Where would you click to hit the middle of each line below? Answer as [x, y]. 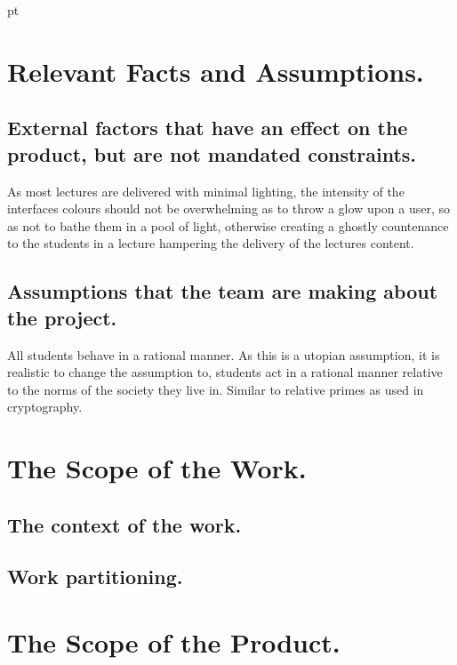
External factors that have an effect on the [208, 128]
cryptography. [45, 407]
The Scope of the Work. [157, 468]
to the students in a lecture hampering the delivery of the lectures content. [211, 243]
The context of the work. [124, 524]
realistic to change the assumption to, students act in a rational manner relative [225, 372]
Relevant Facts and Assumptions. [216, 71]
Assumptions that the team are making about [223, 291]
